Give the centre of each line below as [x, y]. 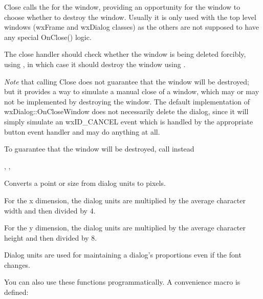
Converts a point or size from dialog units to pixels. [85, 183]
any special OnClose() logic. [48, 37]
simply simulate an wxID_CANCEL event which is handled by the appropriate [129, 121]
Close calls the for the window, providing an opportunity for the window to [122, 7]
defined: [16, 292]
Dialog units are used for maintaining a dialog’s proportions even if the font [123, 255]
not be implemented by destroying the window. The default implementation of [127, 101]
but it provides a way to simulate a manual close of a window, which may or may [132, 91]
